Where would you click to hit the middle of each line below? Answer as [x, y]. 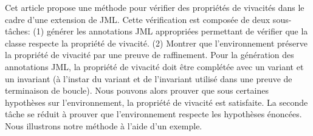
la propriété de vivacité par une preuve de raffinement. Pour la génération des [150, 55]
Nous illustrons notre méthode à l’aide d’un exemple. [104, 125]
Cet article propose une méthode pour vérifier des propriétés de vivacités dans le [155, 7]
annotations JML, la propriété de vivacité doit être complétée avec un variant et [154, 66]
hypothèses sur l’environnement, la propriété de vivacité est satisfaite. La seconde [156, 102]
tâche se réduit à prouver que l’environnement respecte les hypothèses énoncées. [153, 114]
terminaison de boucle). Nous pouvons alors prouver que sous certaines [137, 90]
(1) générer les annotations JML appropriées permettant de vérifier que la [170, 31]
